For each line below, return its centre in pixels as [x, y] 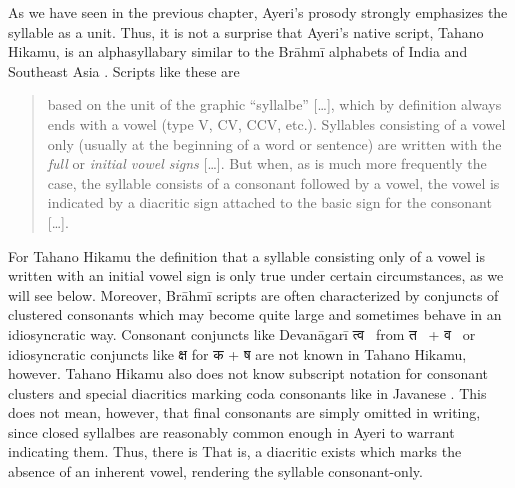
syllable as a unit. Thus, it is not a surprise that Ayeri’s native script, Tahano [246, 31]
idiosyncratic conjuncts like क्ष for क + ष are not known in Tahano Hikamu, [237, 353]
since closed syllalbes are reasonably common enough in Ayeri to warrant [231, 431]
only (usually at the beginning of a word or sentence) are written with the [274, 143]
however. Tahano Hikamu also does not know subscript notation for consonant [248, 373]
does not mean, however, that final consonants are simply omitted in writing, [244, 412]
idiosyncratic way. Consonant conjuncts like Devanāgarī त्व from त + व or [242, 333]
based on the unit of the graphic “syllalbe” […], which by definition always [274, 104]
